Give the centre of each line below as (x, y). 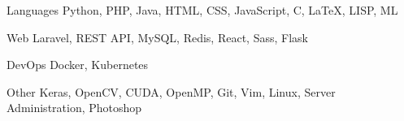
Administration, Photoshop (74, 108)
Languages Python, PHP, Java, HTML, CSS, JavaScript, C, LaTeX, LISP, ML (202, 10)
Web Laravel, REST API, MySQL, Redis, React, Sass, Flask (157, 37)
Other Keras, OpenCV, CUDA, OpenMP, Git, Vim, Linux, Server (171, 91)
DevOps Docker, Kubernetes (78, 65)
